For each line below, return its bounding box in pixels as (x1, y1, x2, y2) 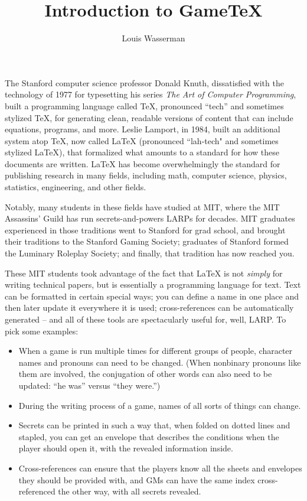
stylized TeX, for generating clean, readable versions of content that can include (5, 111, 293, 123)
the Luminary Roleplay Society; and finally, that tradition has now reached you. (5, 247, 295, 259)
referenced (18, 485, 55, 497)
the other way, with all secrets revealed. (58, 485, 201, 497)
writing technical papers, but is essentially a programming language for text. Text (5, 278, 301, 291)
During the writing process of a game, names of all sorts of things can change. (18, 399, 301, 411)
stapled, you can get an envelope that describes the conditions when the (18, 430, 279, 443)
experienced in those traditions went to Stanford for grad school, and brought (5, 223, 286, 236)
